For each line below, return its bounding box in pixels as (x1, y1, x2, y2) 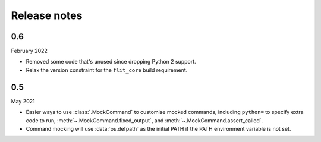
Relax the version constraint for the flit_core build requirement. (26, 66, 188, 74)
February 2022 (11, 48, 48, 55)
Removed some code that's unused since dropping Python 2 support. (26, 58, 196, 65)
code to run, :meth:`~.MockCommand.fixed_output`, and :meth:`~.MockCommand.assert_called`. (26, 116, 263, 124)
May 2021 (11, 97, 35, 105)
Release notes (11, 9, 83, 22)
